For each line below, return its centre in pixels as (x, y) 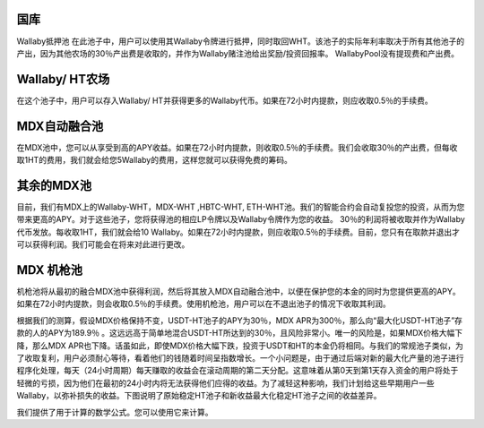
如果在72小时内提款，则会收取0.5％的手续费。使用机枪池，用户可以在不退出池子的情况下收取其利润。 (204, 304)
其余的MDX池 (54, 185)
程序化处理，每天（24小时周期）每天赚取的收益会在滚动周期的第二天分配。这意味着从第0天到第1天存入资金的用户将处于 (238, 371)
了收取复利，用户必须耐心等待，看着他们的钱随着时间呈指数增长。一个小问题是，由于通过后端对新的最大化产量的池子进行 (240, 358)
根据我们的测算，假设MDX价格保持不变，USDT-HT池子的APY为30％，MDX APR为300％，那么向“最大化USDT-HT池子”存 (240, 320)
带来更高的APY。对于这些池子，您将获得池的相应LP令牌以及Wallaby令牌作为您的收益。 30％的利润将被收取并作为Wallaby (241, 219)
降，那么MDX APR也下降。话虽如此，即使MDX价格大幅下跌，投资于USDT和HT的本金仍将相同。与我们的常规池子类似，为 (240, 346)
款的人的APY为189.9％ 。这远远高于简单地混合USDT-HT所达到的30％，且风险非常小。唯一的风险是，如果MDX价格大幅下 (240, 333)
